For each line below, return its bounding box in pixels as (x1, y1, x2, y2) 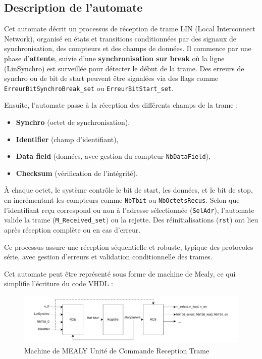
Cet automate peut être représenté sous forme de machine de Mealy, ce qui (4, 268, 236, 279)
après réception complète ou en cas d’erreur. (4, 225, 141, 235)
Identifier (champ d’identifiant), (16, 133, 119, 144)
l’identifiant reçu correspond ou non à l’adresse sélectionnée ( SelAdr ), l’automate (4, 204, 254, 215)
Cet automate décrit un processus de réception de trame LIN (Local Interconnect (4, 23, 255, 34)
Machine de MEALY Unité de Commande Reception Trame (24, 345, 209, 355)
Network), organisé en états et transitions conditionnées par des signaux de (4, 33, 236, 43)
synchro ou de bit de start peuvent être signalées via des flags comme (4, 73, 219, 83)
